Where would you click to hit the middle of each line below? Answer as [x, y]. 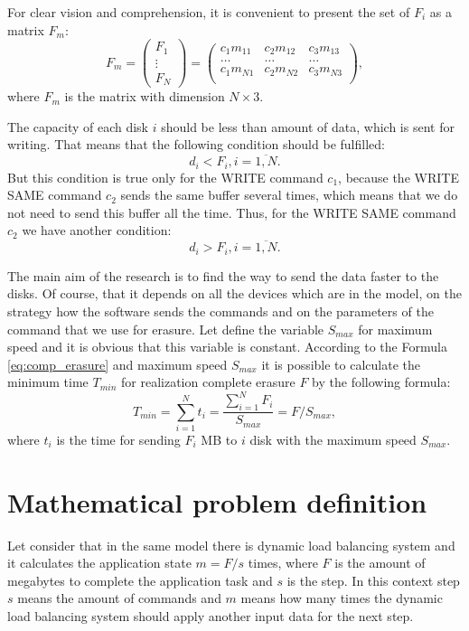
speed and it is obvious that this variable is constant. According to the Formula [227, 347]
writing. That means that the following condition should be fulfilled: [196, 144]
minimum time [48, 382]
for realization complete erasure [208, 382]
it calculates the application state [99, 563]
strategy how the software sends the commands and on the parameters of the [220, 311]
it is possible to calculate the [341, 364]
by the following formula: [381, 382]
